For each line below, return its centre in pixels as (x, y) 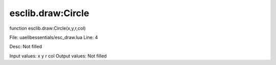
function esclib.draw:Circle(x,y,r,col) (48, 28)
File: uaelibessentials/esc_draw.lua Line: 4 (54, 37)
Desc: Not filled (26, 47)
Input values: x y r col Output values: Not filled (58, 56)
